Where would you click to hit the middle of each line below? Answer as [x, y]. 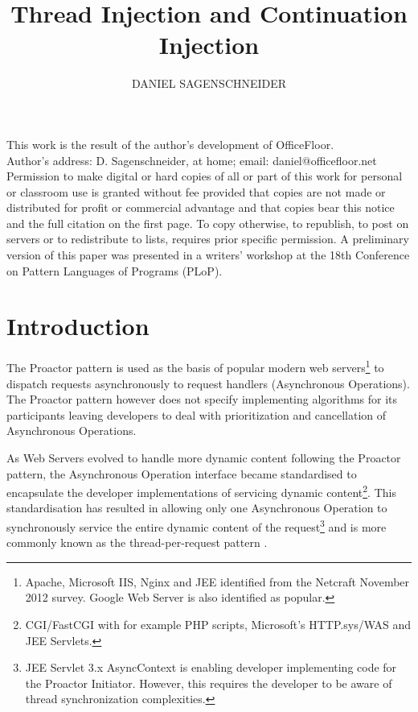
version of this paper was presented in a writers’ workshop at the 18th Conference [208, 255]
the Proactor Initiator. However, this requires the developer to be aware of [209, 683]
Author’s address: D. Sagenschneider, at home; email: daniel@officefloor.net [192, 160]
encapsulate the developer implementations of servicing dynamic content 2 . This [201, 491]
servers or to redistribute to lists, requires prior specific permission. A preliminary [208, 239]
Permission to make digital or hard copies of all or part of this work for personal [205, 176]
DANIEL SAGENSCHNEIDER [209, 83]
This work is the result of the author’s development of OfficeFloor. [170, 144]
